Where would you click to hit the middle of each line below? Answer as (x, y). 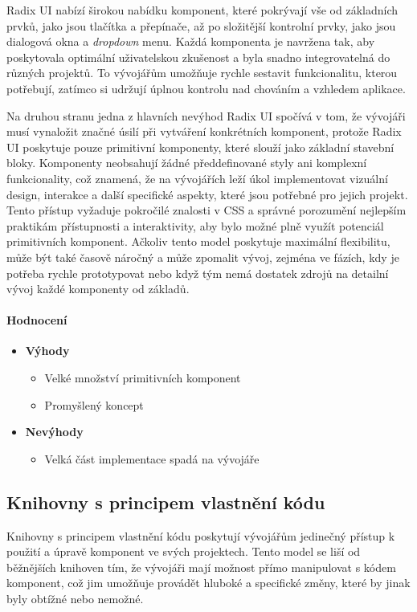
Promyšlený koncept (94, 404)
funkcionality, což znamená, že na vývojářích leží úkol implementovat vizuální (197, 178)
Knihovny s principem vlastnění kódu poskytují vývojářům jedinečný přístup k (201, 535)
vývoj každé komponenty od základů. (98, 289)
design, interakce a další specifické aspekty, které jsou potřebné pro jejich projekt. (207, 194)
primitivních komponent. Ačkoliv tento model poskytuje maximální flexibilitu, (198, 241)
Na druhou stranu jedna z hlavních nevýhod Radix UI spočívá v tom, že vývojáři (206, 115)
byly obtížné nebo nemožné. (75, 599)
